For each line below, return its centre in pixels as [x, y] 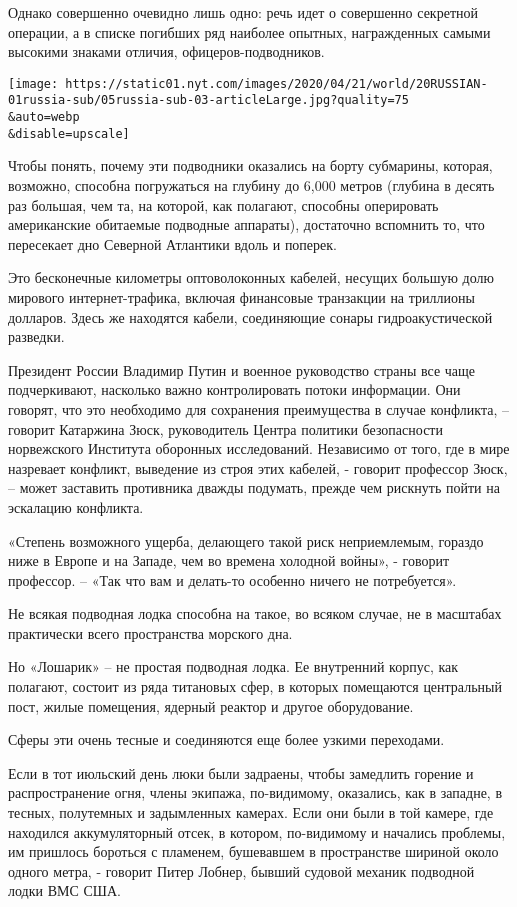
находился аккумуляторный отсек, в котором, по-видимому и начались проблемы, [257, 831]
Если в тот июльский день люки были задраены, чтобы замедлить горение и [241, 772]
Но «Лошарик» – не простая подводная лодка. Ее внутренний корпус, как [233, 666]
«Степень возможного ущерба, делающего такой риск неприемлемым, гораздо [246, 540]
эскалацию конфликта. [76, 506]
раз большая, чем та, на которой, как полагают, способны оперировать [223, 204]
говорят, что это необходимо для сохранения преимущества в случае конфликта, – [258, 408]
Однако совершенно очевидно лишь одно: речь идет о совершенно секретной [243, 12]
